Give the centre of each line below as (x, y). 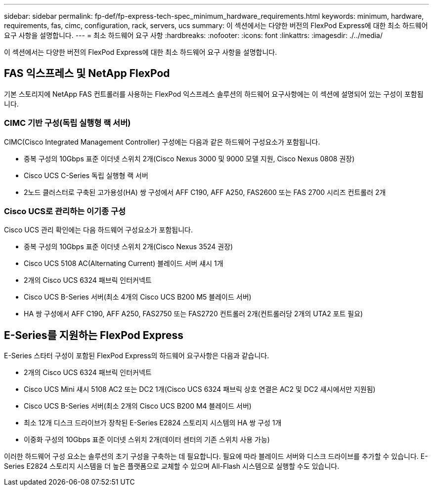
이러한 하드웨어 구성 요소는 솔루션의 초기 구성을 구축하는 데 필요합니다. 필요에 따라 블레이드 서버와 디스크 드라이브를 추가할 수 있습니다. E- (216, 456)
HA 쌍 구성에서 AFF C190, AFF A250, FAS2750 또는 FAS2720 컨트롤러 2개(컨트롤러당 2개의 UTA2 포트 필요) (194, 314)
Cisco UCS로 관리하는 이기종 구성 (65, 211)
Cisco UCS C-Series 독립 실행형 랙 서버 (86, 175)
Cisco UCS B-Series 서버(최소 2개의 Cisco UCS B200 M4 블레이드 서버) (138, 406)
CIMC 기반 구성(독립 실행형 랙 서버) (67, 123)
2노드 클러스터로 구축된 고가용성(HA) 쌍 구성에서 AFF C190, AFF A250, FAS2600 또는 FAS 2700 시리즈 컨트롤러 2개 (205, 192)
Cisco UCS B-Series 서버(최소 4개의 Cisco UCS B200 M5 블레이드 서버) (138, 297)
